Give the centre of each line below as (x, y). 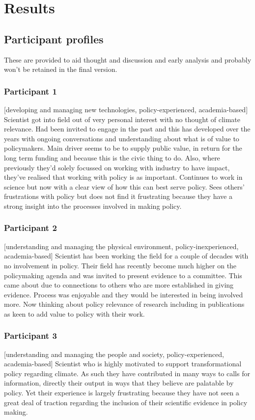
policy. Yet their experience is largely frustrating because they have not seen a (122, 393)
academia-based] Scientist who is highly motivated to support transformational (123, 364)
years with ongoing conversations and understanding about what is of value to (122, 138)
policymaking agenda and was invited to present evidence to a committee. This (123, 275)
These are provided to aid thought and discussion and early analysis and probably (128, 59)
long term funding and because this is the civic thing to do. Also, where (112, 157)
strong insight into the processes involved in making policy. (93, 206)
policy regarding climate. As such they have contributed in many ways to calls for (127, 373)
